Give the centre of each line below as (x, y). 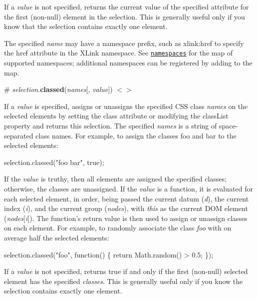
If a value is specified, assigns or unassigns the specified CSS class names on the (126, 106)
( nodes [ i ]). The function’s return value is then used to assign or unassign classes (126, 218)
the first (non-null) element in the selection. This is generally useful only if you (125, 16)
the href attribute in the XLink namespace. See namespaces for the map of (119, 53)
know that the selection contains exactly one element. (86, 26)
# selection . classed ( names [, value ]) (58, 89)
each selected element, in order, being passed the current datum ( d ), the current (127, 198)
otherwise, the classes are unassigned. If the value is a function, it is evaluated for (128, 188)
